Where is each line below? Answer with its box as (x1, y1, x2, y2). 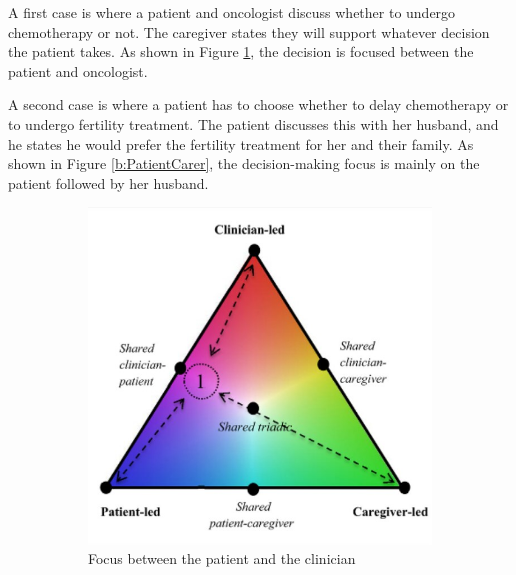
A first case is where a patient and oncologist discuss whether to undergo (8, 2, 456, 22)
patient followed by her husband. (8, 172, 209, 193)
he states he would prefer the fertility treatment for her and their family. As (8, 133, 474, 154)
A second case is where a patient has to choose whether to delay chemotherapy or (8, 94, 509, 115)
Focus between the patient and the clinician (88, 548, 356, 569)
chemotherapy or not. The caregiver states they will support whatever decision (8, 21, 490, 42)
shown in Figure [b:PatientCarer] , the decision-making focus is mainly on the (8, 153, 480, 174)
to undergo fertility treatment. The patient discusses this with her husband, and (8, 113, 499, 134)
